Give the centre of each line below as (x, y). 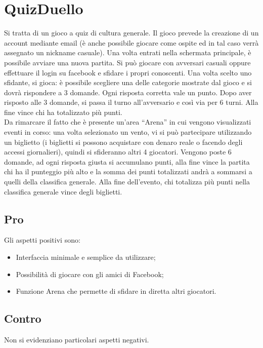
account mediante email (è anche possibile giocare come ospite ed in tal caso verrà (131, 42)
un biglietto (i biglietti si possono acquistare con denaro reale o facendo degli (123, 142)
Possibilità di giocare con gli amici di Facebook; (90, 274)
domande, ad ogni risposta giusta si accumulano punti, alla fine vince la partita (127, 161)
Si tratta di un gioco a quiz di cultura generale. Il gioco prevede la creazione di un (131, 33)
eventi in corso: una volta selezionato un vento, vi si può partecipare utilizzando (128, 132)
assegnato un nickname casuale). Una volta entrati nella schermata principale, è (128, 52)
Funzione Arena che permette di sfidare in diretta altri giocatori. (116, 291)
